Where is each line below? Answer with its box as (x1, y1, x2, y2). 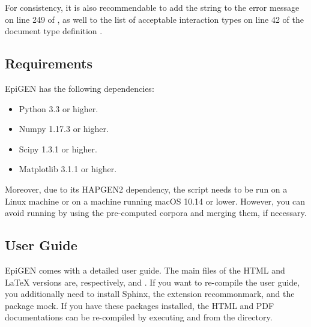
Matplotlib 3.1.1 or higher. (19, 163, 117, 175)
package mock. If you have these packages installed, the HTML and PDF (5, 299, 274, 311)
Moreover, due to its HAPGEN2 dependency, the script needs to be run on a (5, 182, 288, 195)
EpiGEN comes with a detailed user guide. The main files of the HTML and (5, 263, 285, 276)
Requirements (5, 54, 92, 73)
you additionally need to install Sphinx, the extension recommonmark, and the (5, 287, 295, 300)
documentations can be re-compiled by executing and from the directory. (5, 311, 273, 323)
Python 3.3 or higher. (19, 102, 98, 115)
